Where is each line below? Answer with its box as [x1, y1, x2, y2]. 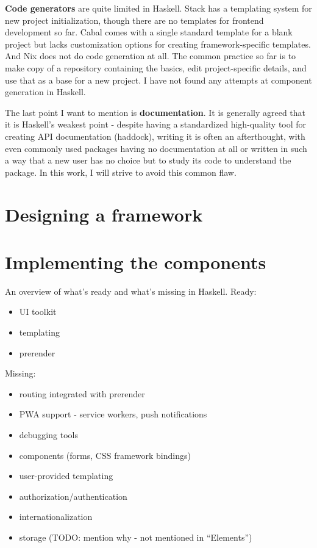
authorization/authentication [19, 489, 127, 502]
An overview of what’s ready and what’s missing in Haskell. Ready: [5, 284, 257, 297]
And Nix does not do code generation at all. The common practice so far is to [5, 49, 296, 62]
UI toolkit [19, 305, 57, 318]
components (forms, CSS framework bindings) [19, 449, 191, 461]
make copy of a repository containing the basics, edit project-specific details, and [5, 61, 307, 74]
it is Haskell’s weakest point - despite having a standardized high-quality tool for [5, 118, 307, 131]
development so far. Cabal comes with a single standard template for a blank [5, 26, 293, 38]
